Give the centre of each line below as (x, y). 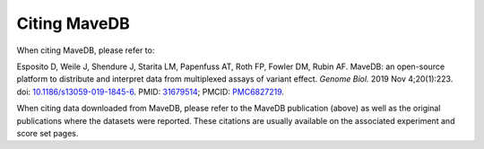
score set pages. (48, 133)
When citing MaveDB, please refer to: (86, 50)
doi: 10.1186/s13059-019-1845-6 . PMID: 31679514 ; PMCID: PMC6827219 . (151, 92)
